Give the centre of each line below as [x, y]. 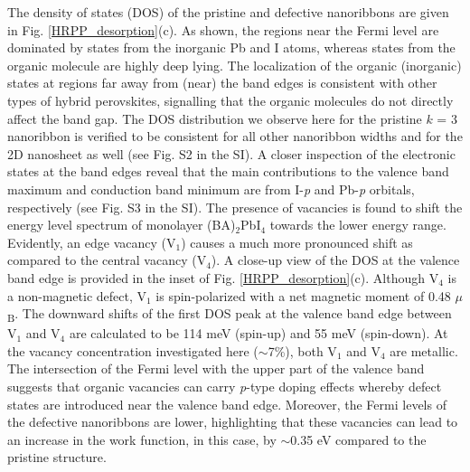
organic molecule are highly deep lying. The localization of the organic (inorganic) [235, 65]
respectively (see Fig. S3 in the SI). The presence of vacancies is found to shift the [235, 207]
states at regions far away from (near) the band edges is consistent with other [222, 83]
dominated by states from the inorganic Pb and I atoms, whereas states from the [231, 47]
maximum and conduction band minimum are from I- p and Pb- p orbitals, [211, 189]
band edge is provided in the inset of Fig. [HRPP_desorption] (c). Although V [223, 277]
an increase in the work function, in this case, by [142, 439]
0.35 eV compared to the [358, 439]
